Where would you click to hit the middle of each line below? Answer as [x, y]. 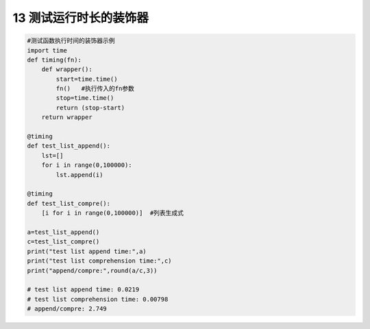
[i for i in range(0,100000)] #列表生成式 [113, 213]
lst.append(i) [79, 175]
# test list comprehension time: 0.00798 [98, 299]
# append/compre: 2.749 [67, 309]
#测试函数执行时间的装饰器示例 [71, 41]
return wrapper [67, 117]
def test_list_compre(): [69, 203]
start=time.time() [87, 79]
